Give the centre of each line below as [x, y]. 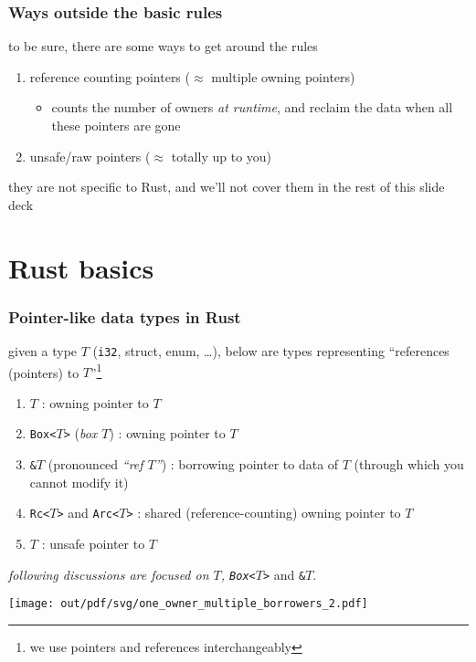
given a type [43, 350]
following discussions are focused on [109, 574]
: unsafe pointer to [93, 544]
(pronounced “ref [95, 464]
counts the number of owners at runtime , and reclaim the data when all [252, 107]
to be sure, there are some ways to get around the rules [163, 46]
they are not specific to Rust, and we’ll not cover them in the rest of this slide [227, 187]
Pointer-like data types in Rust [125, 316]
